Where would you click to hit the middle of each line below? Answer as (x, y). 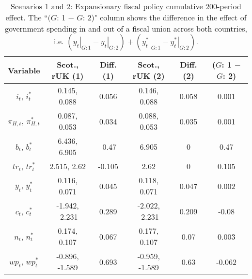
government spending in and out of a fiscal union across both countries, (126, 28)
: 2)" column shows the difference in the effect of (165, 17)
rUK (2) (149, 76)
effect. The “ (27, 17)
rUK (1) (68, 76)
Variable (24, 70)
